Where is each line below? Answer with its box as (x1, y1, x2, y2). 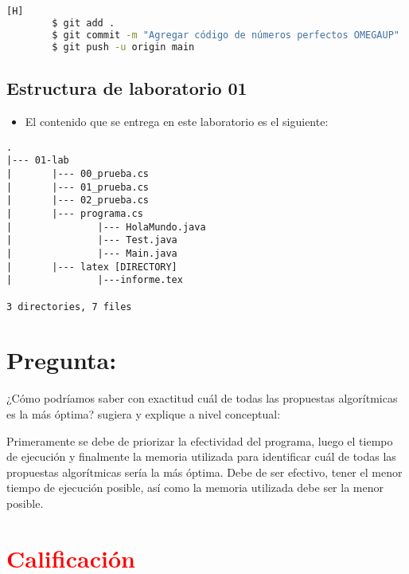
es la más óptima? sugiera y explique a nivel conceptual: (6, 405, 281, 422)
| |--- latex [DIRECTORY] (6, 261, 177, 273)
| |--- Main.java (6, 247, 177, 259)
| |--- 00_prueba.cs (6, 168, 149, 179)
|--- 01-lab (6, 155, 69, 167)
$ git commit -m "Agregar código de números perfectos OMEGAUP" (52, 29, 400, 41)
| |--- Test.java (6, 234, 177, 246)
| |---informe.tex (6, 274, 183, 286)
